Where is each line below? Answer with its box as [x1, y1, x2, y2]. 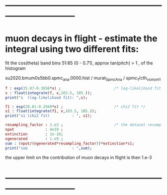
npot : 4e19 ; [5, 127, 64, 132]
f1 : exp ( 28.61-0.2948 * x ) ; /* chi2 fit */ [5, 104, 146, 109]
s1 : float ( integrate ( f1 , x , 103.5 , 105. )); [5, 109, 97, 114]
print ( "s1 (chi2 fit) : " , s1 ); [5, 113, 92, 119]
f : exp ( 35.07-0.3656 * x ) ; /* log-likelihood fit [5, 86, 162, 91]
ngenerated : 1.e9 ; [5, 136, 64, 141]
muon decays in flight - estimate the [5, 33, 158, 44]
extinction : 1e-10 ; [5, 132, 64, 137]
